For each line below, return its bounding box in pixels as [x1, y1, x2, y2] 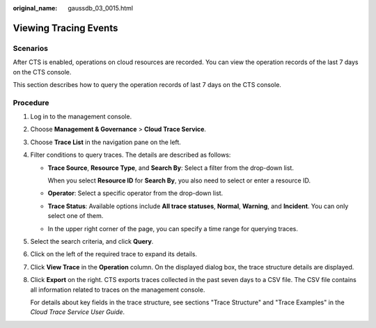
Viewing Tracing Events [13, 22, 118, 34]
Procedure [13, 97, 49, 107]
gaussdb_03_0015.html [68, 4, 134, 12]
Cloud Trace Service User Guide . [30, 308, 125, 316]
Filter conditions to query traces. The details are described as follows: [30, 150, 231, 159]
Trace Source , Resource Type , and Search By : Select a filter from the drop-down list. [47, 164, 294, 172]
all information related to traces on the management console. [30, 286, 205, 294]
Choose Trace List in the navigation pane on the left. [30, 138, 181, 146]
